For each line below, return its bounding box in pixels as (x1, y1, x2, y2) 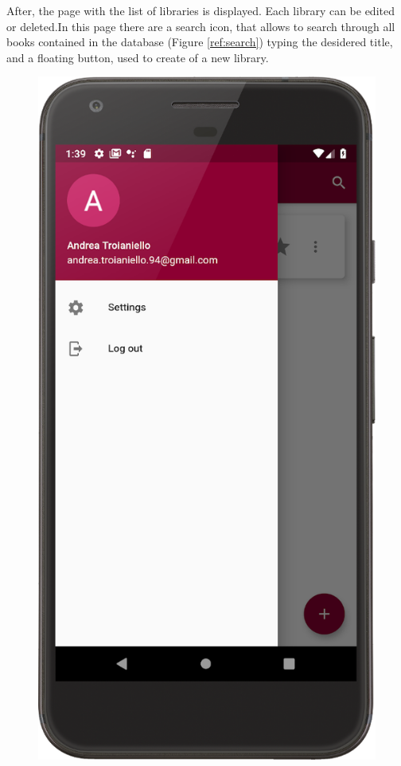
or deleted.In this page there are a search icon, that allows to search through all (6, 18, 395, 34)
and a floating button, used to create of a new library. (6, 49, 269, 65)
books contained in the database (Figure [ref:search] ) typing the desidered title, (6, 33, 393, 50)
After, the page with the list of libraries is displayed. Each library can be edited (6, 2, 395, 18)
